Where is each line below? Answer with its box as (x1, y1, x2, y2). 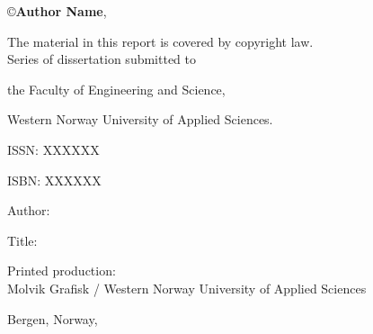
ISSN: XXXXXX (7, 140, 100, 158)
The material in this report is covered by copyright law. (7, 32, 314, 50)
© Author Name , (7, 2, 107, 20)
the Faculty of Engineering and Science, (7, 79, 226, 98)
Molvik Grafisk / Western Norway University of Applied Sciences (7, 278, 367, 297)
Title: (7, 230, 38, 249)
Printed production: (7, 261, 116, 280)
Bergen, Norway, (7, 309, 98, 328)
